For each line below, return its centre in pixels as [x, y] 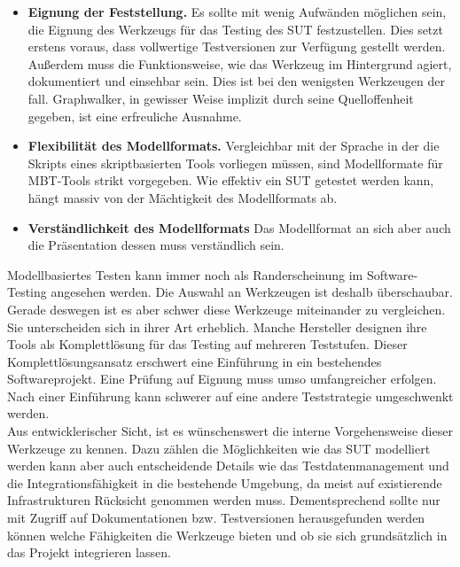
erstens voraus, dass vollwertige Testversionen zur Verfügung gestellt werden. [237, 47]
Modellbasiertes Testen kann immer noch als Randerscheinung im [185, 274]
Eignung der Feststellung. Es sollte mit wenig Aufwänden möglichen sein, [237, 12]
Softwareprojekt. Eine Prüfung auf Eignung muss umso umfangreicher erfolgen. [222, 379]
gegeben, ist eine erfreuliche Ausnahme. [135, 116]
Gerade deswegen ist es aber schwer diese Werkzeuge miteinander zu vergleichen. [226, 309]
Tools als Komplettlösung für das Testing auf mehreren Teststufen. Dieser [207, 344]
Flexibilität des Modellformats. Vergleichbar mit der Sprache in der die [234, 146]
